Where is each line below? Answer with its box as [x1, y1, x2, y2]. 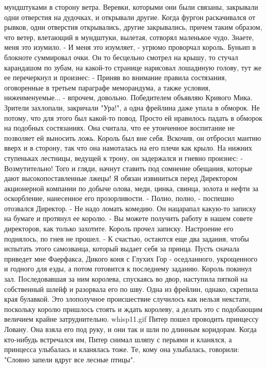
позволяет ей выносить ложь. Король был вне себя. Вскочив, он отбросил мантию [4, 132, 261, 143]
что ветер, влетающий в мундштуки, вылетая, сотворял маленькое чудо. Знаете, [4, 31, 254, 42]
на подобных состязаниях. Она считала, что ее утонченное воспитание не [4, 122, 235, 133]
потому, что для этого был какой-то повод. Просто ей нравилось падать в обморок [4, 112, 263, 123]
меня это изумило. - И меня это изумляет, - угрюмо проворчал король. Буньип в [4, 42, 256, 52]
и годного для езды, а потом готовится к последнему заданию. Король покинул [4, 263, 252, 274]
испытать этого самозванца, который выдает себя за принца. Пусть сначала [4, 243, 240, 254]
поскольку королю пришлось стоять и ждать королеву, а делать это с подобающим [4, 303, 263, 314]
